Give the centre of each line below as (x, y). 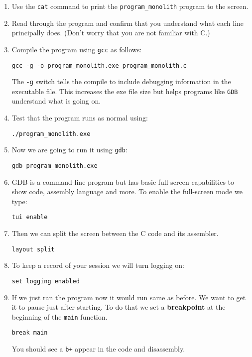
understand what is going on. (56, 101)
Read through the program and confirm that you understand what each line (128, 23)
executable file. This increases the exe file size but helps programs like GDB (125, 91)
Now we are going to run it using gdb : (69, 150)
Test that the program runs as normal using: (80, 118)
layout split (33, 249)
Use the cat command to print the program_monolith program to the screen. (130, 6)
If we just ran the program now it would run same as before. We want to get (129, 297)
